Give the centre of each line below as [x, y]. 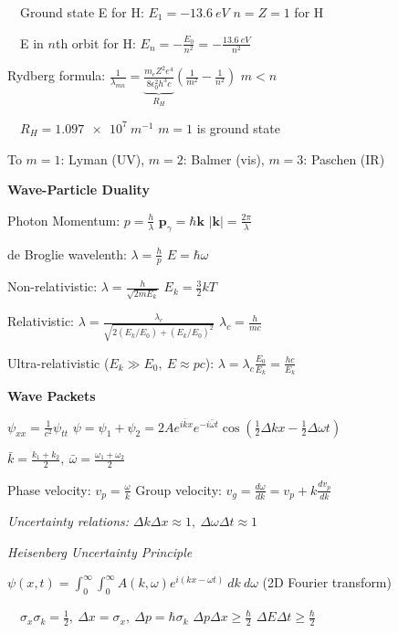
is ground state [238, 127]
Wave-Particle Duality [79, 190]
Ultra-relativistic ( [58, 362]
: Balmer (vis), [224, 158]
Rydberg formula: [57, 75]
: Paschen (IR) [344, 158]
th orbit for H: [95, 42]
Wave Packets [52, 395]
